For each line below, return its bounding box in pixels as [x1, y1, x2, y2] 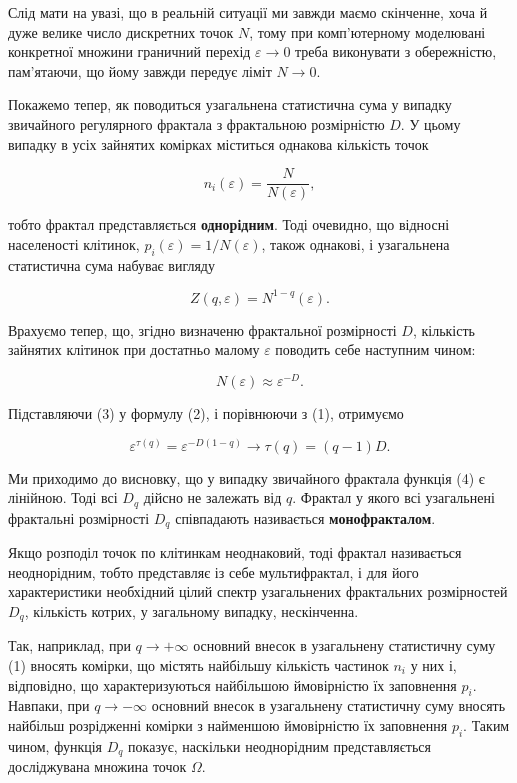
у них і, [410, 654, 457, 675]
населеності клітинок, [8, 233, 140, 254]
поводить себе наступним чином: [275, 339, 476, 360]
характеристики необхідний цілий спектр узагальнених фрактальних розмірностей [8, 581, 508, 602]
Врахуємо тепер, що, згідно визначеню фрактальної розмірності [8, 319, 397, 340]
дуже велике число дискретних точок [8, 21, 234, 42]
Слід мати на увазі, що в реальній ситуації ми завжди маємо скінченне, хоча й [8, 2, 488, 22]
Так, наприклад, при [8, 635, 131, 656]
